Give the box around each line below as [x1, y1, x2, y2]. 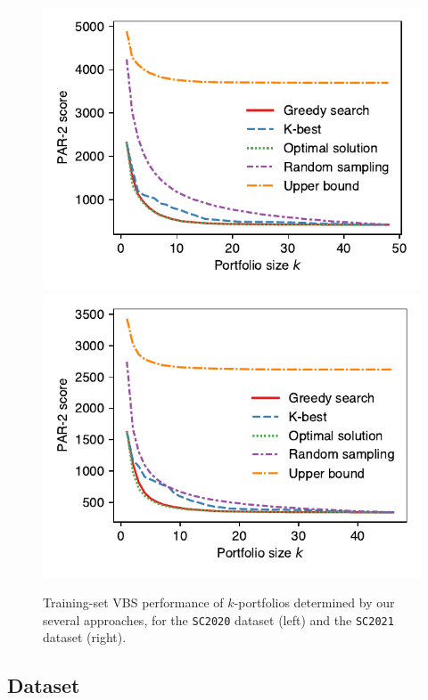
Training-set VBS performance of [43, 593, 224, 612]
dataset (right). [43, 628, 127, 647]
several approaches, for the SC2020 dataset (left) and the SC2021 [43, 610, 394, 629]
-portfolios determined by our [234, 593, 395, 612]
